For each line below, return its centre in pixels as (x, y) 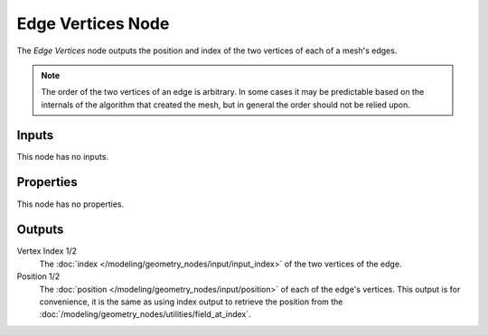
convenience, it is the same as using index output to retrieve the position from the (191, 302)
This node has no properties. (70, 204)
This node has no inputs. (62, 156)
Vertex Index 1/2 (47, 251)
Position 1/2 (38, 276)
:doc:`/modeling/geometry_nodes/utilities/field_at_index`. (145, 314)
